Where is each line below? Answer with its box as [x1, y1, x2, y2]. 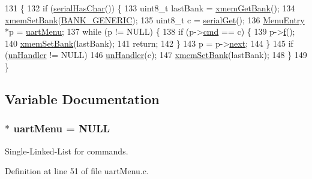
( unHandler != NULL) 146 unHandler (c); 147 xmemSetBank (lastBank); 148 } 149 [5, 48, 307, 61]
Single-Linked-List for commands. [5, 144, 128, 157]
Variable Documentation [5, 89, 160, 108]
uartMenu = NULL [13, 121, 110, 136]
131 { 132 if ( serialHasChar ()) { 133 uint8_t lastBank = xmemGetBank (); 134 [5, 2, 295, 14]
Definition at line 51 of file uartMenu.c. [5, 165, 149, 177]
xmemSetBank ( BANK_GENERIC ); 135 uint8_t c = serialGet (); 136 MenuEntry [5, 13, 305, 26]
